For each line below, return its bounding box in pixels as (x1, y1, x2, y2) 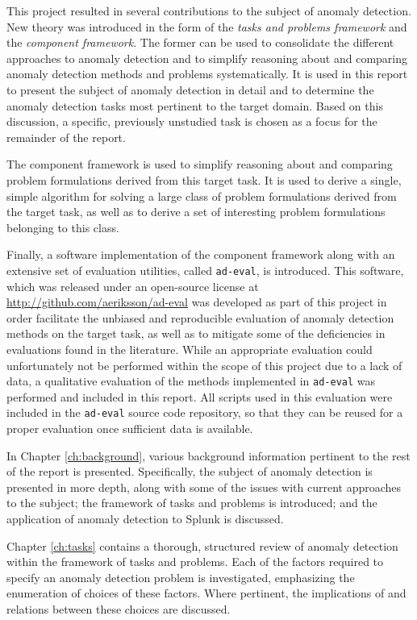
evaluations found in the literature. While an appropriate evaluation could (6, 340, 373, 357)
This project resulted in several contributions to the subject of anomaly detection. (6, 2, 411, 19)
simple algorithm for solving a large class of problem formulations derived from (6, 187, 397, 204)
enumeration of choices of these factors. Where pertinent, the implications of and (6, 585, 407, 601)
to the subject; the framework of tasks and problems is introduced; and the (6, 494, 377, 511)
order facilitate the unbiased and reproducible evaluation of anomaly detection (6, 309, 394, 326)
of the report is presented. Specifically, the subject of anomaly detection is (6, 463, 373, 480)
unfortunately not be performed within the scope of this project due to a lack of (6, 356, 402, 373)
